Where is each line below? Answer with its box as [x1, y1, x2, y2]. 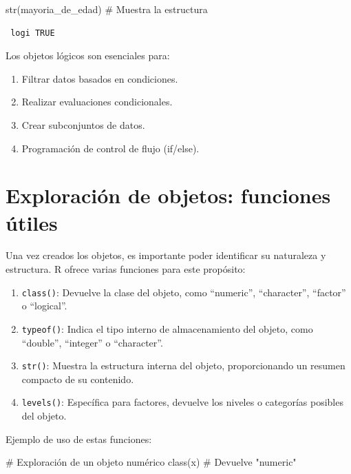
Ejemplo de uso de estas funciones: [6, 431, 152, 446]
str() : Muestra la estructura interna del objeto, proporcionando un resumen [21, 358, 345, 373]
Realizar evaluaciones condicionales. [21, 94, 173, 109]
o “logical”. [21, 298, 67, 313]
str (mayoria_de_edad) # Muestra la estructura [6, 2, 208, 16]
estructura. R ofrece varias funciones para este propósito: [6, 262, 246, 276]
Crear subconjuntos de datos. [21, 117, 145, 132]
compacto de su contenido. [21, 371, 134, 386]
